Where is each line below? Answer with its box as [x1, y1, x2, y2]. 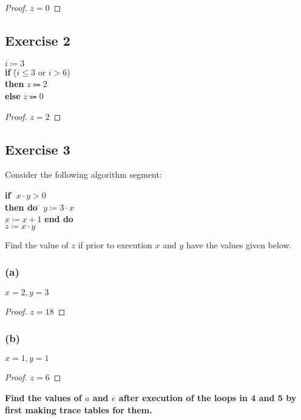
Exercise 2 [5, 30, 70, 49]
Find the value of [5, 238, 69, 251]
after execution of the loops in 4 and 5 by [118, 391, 297, 404]
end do [44, 212, 73, 225]
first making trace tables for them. [5, 403, 152, 416]
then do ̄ [5, 200, 41, 213]
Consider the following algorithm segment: [5, 168, 162, 181]
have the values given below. [186, 238, 292, 251]
